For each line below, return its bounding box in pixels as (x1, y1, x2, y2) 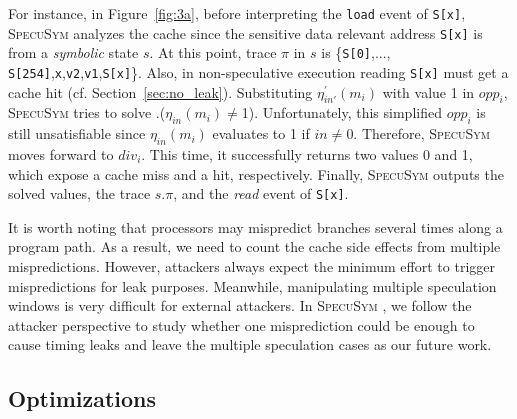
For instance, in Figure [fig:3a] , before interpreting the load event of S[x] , (8, 3, 466, 23)
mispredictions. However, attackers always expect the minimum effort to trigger (8, 256, 495, 277)
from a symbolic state (8, 42, 139, 63)
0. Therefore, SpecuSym (346, 123, 490, 144)
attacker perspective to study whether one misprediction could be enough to (8, 314, 475, 335)
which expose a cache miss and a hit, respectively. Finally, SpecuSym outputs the (8, 163, 504, 184)
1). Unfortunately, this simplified (241, 102, 442, 123)
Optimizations (8, 383, 157, 414)
